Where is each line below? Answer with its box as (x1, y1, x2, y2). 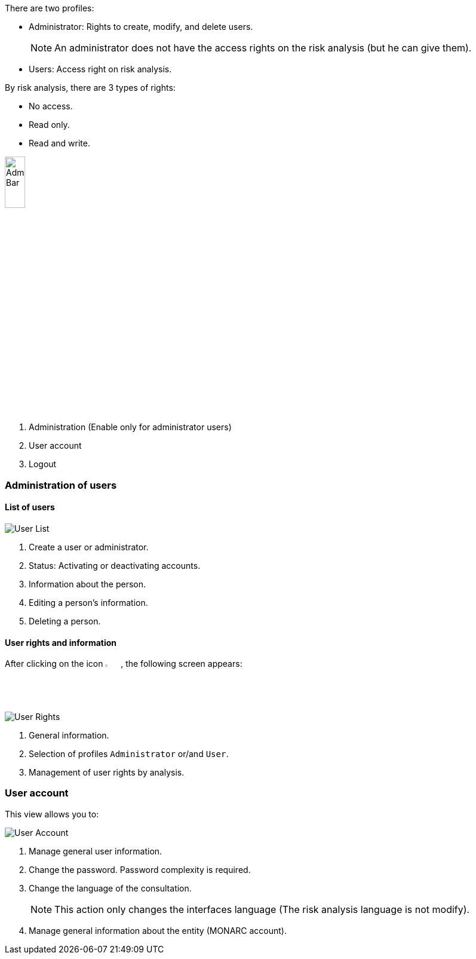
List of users (5, 502, 55, 513)
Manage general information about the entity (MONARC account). (29, 925, 287, 936)
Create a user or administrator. (29, 541, 149, 552)
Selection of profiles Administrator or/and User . (29, 748, 229, 759)
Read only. (29, 120, 70, 130)
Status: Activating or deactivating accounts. (29, 560, 201, 571)
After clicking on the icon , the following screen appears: (5, 658, 242, 669)
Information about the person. (29, 578, 146, 589)
